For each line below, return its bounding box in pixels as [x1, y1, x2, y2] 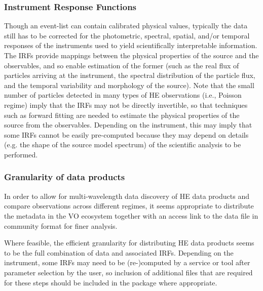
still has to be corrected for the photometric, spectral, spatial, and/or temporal [4, 30, 250, 40]
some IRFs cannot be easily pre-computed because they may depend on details [4, 129, 249, 140]
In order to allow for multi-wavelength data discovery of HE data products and [4, 190, 249, 201]
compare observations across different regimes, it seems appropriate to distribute [4, 200, 254, 211]
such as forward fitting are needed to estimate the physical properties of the [4, 109, 240, 120]
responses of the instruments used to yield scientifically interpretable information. [4, 40, 257, 51]
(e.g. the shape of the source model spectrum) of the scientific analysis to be [4, 139, 241, 150]
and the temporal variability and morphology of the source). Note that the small [4, 79, 254, 90]
